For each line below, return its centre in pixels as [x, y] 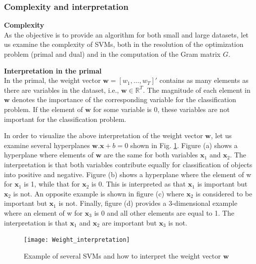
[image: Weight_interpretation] [77, 240]
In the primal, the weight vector [52, 80]
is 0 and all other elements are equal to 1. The [164, 212]
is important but [222, 184]
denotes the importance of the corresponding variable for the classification [124, 99]
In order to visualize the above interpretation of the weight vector [104, 135]
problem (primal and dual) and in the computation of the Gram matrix [112, 54]
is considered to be [224, 193]
